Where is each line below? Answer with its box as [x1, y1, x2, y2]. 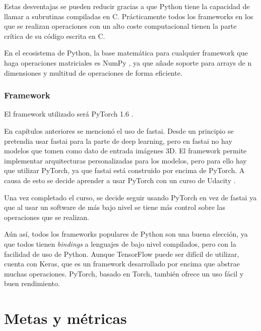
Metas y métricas [4, 308, 127, 328]
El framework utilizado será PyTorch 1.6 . [4, 108, 134, 119]
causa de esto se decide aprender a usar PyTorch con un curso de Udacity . [4, 175, 236, 185]
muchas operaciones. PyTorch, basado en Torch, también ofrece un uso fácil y [4, 268, 244, 279]
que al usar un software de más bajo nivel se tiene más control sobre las [4, 202, 225, 212]
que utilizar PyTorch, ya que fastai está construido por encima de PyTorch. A [4, 165, 245, 176]
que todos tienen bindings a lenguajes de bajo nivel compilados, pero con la [4, 238, 236, 249]
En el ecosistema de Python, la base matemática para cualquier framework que [4, 47, 248, 58]
